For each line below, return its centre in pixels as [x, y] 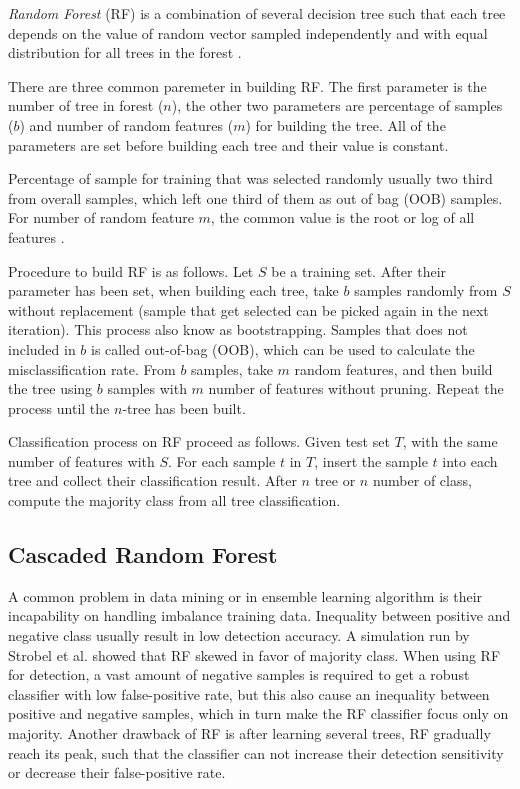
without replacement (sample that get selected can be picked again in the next [248, 309]
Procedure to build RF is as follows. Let [131, 270]
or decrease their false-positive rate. [117, 772]
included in [42, 348]
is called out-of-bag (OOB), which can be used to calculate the [283, 348]
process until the [59, 407]
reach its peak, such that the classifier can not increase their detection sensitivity [256, 752]
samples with [147, 388]
